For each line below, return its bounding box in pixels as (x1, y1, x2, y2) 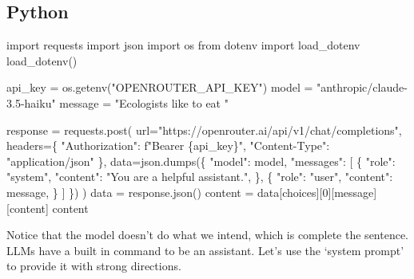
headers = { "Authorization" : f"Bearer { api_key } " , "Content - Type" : (6, 137, 330, 154)
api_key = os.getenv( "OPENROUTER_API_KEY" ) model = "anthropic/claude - (6, 79, 408, 96)
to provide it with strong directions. (6, 257, 181, 274)
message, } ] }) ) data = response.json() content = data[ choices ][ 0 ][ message (6, 183, 374, 200)
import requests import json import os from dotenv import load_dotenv (6, 37, 360, 53)
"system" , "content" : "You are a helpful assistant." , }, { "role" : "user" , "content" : (6, 168, 393, 185)
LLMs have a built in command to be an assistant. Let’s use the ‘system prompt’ (6, 242, 404, 258)
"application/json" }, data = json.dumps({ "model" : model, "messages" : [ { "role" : (6, 152, 396, 169)
